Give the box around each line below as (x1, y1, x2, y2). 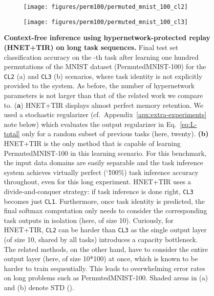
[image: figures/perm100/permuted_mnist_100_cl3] (23, 18, 188, 25)
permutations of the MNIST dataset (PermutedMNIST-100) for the (4, 61, 206, 72)
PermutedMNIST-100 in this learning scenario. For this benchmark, (4, 148, 207, 158)
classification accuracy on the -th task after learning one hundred (4, 51, 199, 62)
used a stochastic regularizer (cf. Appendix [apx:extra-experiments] (4, 109, 207, 120)
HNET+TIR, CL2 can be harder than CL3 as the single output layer (4, 224, 207, 235)
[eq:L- (180, 119, 197, 129)
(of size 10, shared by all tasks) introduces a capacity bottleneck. (4, 234, 198, 245)
